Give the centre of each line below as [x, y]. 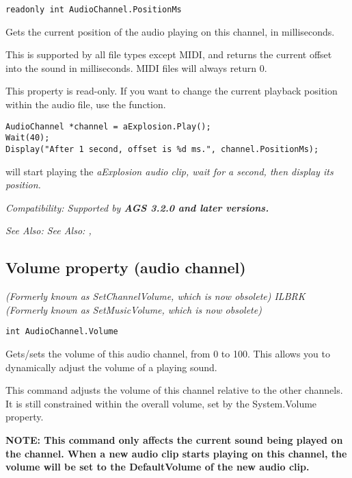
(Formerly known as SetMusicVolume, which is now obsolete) [134, 309]
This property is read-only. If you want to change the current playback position [172, 91]
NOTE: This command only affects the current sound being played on [174, 439]
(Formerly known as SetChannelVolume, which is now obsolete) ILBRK [155, 296]
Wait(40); [28, 138]
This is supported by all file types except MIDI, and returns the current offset [169, 54]
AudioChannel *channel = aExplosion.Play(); [108, 126]
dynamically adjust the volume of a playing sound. [111, 367]
